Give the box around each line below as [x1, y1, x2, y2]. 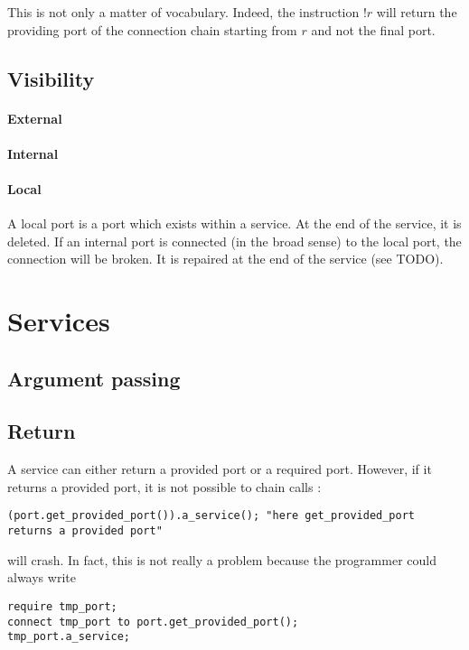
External [7, 108, 62, 127]
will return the [376, 3, 457, 21]
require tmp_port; [7, 599, 117, 613]
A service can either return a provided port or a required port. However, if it [7, 460, 432, 478]
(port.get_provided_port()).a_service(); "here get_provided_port [7, 509, 416, 523]
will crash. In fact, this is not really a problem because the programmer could [7, 550, 436, 569]
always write [7, 568, 76, 587]
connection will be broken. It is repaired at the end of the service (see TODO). [7, 249, 444, 268]
